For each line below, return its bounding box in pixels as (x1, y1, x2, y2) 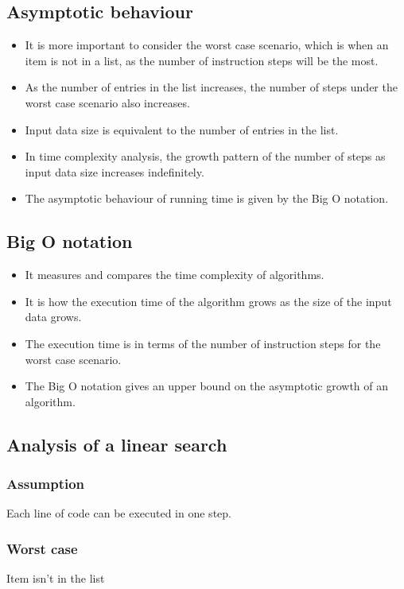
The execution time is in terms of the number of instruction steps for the (25, 335, 381, 351)
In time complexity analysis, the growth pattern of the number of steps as (25, 148, 386, 165)
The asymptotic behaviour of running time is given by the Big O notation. (25, 190, 389, 207)
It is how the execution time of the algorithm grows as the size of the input (25, 293, 392, 309)
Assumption (6, 474, 85, 494)
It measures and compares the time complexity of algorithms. (25, 266, 324, 283)
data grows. (25, 308, 82, 325)
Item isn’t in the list (6, 570, 105, 587)
